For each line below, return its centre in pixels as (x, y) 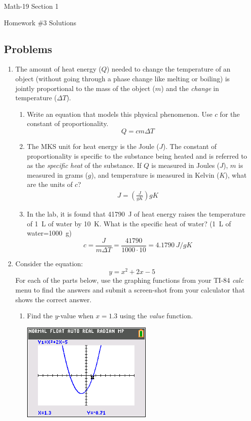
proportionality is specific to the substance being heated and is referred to (137, 156)
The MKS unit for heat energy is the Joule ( (93, 146)
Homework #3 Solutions (40, 22)
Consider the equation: (49, 263)
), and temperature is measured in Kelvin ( (155, 174)
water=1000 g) (49, 233)
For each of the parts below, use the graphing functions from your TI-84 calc (129, 280)
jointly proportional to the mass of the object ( (85, 88)
